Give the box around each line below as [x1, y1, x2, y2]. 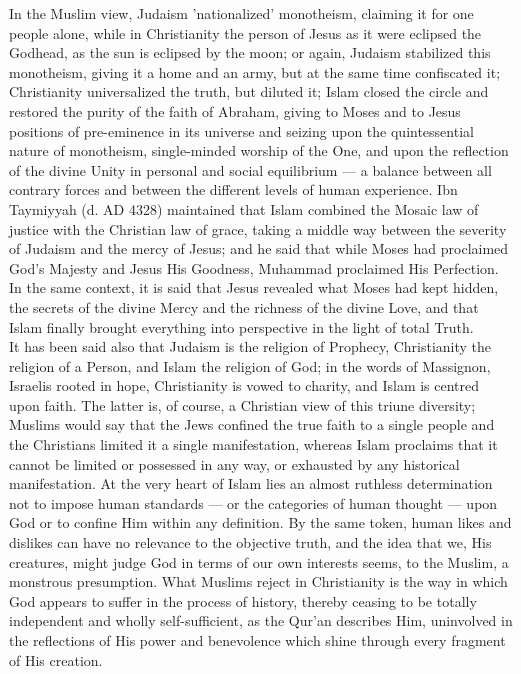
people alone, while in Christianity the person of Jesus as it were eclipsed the [9, 22, 482, 43]
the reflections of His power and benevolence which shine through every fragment [9, 630, 506, 650]
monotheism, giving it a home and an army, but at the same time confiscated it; [9, 61, 501, 82]
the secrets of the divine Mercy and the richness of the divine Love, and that [9, 296, 479, 317]
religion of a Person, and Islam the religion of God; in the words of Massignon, [9, 355, 491, 376]
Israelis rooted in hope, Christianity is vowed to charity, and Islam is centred [9, 375, 480, 396]
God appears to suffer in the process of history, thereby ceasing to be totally [9, 590, 477, 611]
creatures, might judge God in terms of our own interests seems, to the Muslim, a [9, 551, 509, 572]
